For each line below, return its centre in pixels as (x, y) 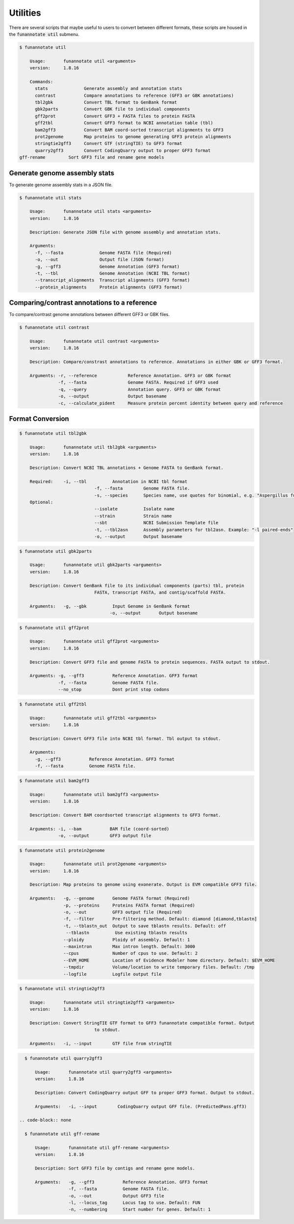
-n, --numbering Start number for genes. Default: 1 (139, 1210)
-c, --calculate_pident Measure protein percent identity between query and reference (171, 403)
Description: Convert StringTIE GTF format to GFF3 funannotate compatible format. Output (142, 1023)
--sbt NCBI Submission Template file (156, 523)
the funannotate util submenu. (44, 34)
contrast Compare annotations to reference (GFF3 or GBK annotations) (135, 95)
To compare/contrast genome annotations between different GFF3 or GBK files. (89, 314)
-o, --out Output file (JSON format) (99, 260)
